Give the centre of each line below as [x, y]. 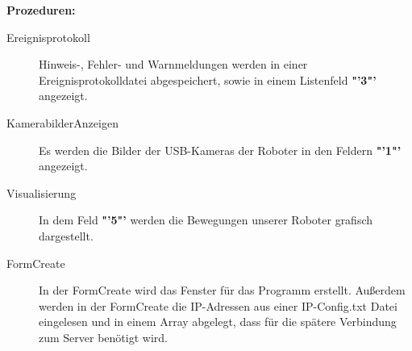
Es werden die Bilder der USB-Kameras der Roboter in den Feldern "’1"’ [220, 150]
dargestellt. [66, 235]
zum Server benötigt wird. [103, 337]
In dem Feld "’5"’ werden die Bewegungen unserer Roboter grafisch [206, 220]
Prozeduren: [41, 10]
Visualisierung [42, 192]
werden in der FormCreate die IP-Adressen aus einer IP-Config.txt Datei [218, 305]
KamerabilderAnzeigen [62, 122]
